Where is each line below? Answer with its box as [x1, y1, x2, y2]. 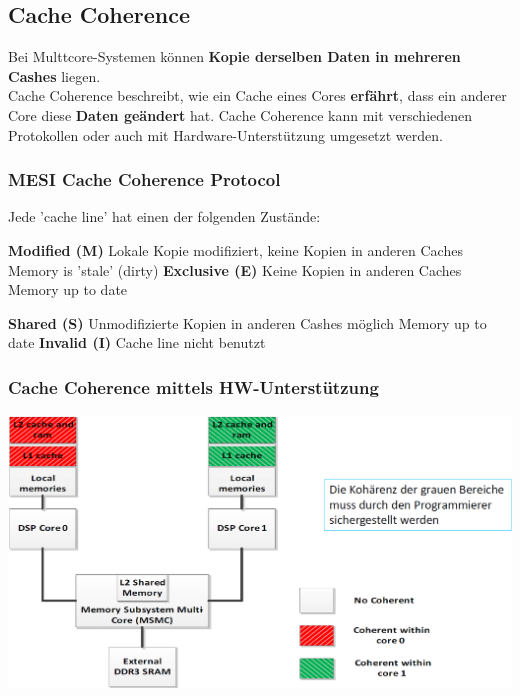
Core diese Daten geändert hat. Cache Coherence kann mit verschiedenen [8, 104, 473, 125]
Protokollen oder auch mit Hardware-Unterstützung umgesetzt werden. [8, 124, 443, 145]
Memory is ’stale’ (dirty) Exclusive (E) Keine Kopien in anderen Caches [8, 259, 462, 280]
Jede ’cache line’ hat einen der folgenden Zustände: [8, 206, 321, 227]
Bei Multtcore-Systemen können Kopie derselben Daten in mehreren [8, 46, 461, 67]
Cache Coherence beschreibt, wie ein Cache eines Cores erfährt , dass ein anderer [8, 85, 507, 106]
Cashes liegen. [8, 65, 101, 86]
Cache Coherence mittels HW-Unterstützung [8, 374, 379, 399]
